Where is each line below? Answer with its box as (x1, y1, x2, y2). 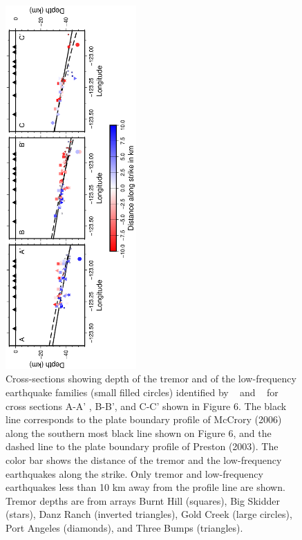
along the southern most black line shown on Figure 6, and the (6, 425, 272, 440)
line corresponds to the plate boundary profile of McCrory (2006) (6, 412, 282, 427)
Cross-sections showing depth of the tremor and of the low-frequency (6, 371, 296, 386)
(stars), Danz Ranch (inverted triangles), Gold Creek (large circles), (6, 507, 292, 521)
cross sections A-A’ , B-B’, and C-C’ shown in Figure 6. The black (6, 398, 287, 413)
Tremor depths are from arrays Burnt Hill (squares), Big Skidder (6, 493, 280, 508)
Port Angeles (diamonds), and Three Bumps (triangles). (6, 520, 243, 534)
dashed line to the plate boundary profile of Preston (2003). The (6, 439, 279, 454)
